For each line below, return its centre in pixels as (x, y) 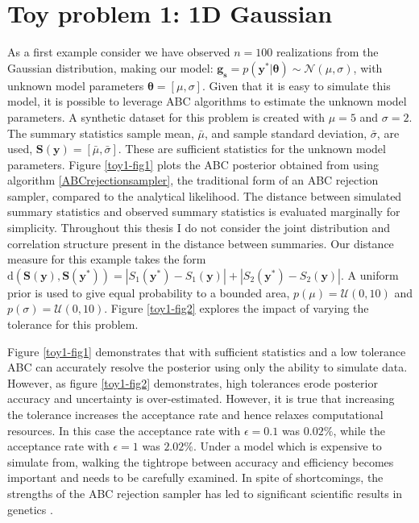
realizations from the (327, 52)
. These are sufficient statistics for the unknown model (252, 149)
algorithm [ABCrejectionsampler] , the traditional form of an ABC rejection (193, 180)
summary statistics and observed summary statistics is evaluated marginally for (204, 212)
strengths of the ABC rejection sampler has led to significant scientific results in (205, 493)
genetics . (30, 509)
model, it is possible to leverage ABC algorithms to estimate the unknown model (207, 101)
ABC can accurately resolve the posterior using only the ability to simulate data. (207, 367)
